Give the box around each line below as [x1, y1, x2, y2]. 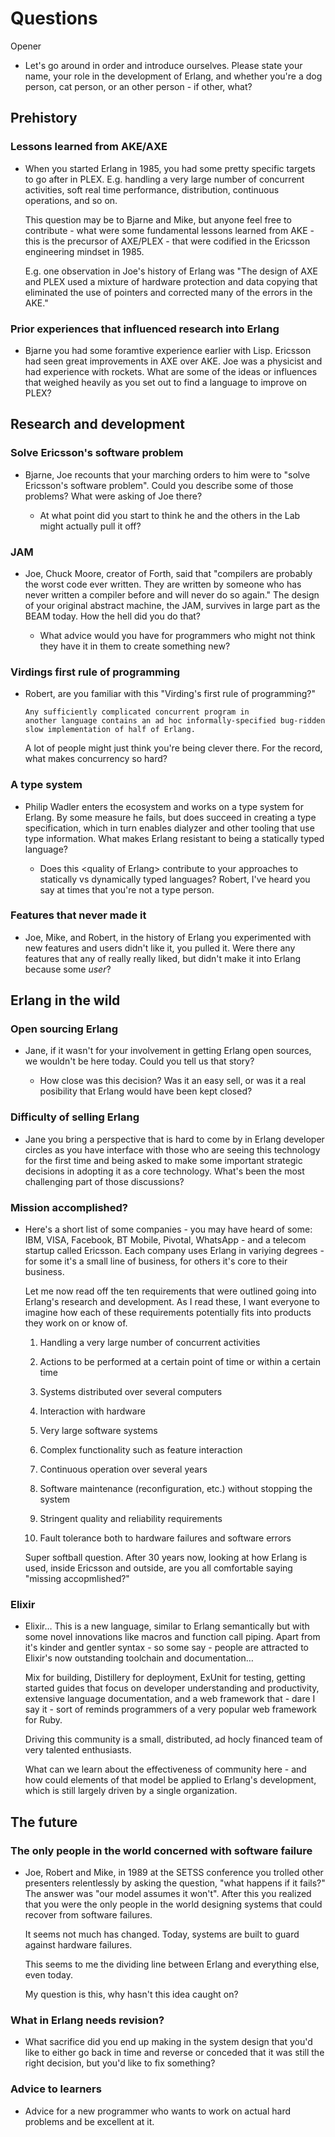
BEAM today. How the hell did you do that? [24, 610, 202, 622]
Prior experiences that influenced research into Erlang [10, 322, 280, 336]
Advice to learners [10, 2082, 102, 2096]
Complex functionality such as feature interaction [39, 1444, 243, 1456]
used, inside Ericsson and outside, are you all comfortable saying [24, 1562, 293, 1574]
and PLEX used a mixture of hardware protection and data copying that [24, 275, 318, 287]
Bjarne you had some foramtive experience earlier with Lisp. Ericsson [24, 344, 312, 356]
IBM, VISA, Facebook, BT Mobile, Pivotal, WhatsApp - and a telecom [24, 1234, 307, 1246]
